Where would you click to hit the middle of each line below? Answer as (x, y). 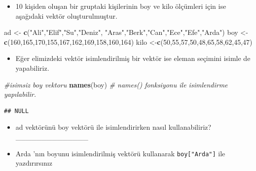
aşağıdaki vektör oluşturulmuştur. (66, 15)
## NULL (17, 111)
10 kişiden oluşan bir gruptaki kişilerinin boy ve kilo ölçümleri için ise (121, 6)
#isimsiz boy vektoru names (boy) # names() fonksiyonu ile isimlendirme (116, 84)
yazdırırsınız (34, 163)
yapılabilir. (20, 94)
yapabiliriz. (32, 68)
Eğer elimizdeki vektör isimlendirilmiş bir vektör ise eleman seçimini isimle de (133, 58)
